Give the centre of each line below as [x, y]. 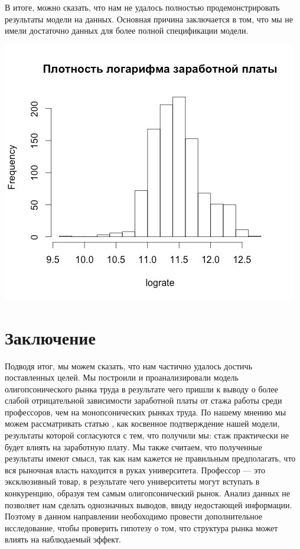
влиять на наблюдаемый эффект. [63, 539]
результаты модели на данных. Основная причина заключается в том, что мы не [149, 19]
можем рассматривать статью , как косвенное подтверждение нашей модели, [142, 423]
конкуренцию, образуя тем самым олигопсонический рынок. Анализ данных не [148, 493]
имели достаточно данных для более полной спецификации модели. [127, 30]
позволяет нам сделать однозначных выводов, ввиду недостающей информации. [149, 504]
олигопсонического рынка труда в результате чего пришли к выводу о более [141, 389]
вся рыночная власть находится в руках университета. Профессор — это [135, 470]
